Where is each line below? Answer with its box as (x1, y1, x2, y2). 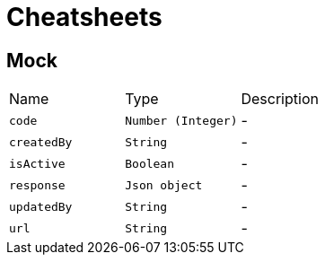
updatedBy (9, 199, 73, 214)
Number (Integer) (125, 113, 238, 127)
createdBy (9, 135, 73, 149)
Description (241, 90, 319, 109)
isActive (9, 156, 66, 170)
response (9, 178, 66, 192)
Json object (125, 178, 203, 192)
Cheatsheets (6, 2, 162, 32)
